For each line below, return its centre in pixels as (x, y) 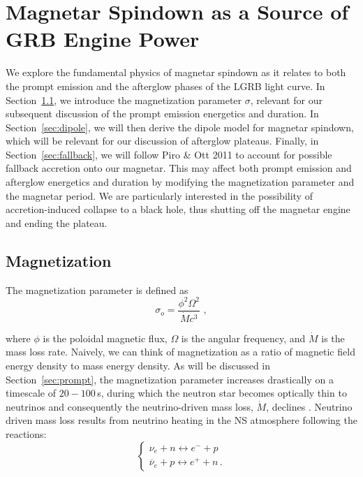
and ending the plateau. (57, 222)
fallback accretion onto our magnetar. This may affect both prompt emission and (179, 168)
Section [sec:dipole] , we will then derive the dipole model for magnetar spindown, (180, 127)
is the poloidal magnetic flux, (105, 338)
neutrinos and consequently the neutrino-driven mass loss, (129, 406)
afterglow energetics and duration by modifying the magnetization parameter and (180, 182)
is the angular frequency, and (243, 338)
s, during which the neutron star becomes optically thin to (222, 393)
